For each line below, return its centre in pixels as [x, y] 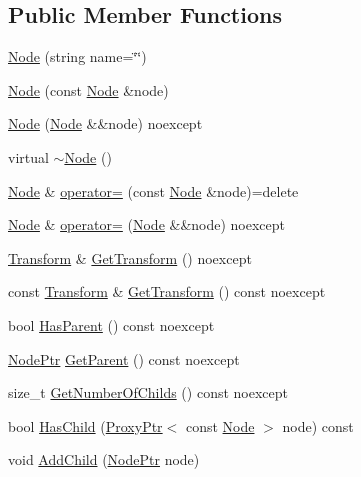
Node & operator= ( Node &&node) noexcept [147, 224]
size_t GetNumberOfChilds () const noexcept [148, 392]
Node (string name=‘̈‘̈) [77, 56]
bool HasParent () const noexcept [111, 324]
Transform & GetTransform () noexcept [130, 257]
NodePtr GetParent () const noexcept [124, 358]
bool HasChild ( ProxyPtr [85, 425]
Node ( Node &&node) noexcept [105, 123]
